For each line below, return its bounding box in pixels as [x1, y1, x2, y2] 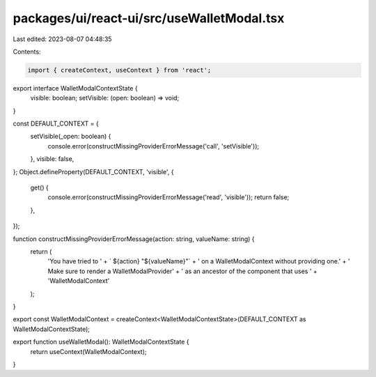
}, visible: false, [30, 155, 75, 163]
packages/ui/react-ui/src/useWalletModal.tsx [13, 10, 285, 26]
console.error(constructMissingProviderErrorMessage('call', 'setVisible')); [47, 141, 260, 150]
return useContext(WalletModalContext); [30, 347, 147, 355]
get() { [30, 183, 49, 192]
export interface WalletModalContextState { [13, 84, 139, 92]
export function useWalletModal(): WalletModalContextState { [13, 338, 189, 346]
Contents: [13, 47, 41, 56]
